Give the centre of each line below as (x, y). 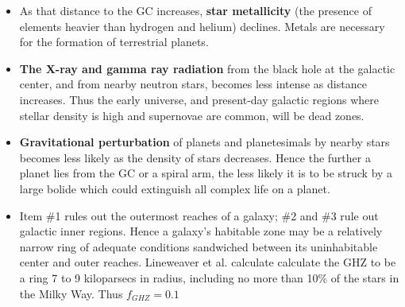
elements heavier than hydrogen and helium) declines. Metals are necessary (202, 26)
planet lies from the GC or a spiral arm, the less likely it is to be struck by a (206, 173)
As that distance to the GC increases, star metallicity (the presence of (195, 10)
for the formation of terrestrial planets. (114, 42)
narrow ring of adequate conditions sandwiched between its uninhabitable (199, 246)
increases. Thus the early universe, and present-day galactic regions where (199, 99)
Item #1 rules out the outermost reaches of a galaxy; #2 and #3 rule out (199, 215)
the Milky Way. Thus (71, 293)
